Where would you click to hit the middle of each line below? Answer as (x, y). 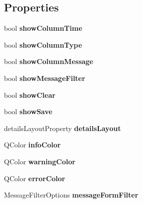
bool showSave (28, 111)
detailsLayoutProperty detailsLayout (63, 128)
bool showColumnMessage (49, 61)
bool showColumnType (43, 44)
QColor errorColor (35, 178)
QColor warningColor (40, 161)
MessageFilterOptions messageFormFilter (71, 195)
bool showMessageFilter (45, 78)
